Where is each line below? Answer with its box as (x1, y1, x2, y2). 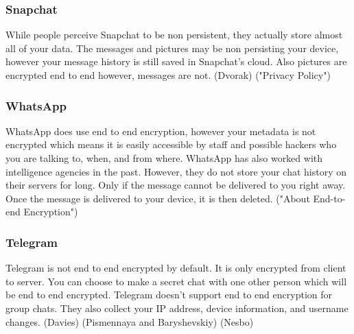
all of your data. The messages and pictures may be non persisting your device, (5, 40, 339, 55)
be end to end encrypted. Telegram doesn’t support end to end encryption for (5, 287, 332, 302)
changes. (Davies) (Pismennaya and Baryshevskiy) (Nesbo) (5, 314, 254, 329)
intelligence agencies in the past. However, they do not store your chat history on (5, 164, 347, 178)
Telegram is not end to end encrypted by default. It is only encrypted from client (5, 261, 346, 275)
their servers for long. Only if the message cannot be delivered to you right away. (5, 178, 346, 192)
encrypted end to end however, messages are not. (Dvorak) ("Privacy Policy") (5, 68, 331, 82)
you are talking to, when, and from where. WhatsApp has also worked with (5, 151, 323, 165)
